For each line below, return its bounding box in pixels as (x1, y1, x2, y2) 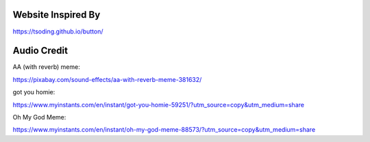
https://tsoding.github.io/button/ (12, 27, 103, 35)
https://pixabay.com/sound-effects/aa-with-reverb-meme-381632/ (12, 75, 202, 83)
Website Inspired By (12, 9, 101, 20)
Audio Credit (12, 45, 69, 57)
